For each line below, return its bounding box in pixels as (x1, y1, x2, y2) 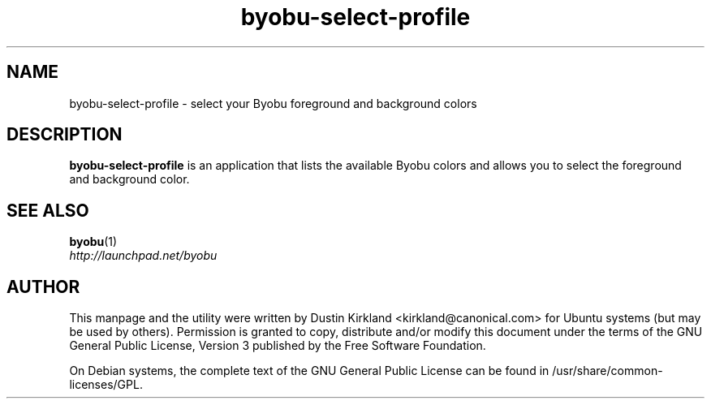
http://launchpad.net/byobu (69, 248, 218, 263)
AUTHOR (6, 276, 80, 297)
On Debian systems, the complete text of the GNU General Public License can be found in (69, 364, 549, 378)
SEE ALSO (6, 200, 89, 221)
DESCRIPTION (6, 124, 123, 145)
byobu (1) (69, 235, 118, 249)
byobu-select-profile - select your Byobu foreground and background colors (69, 96, 477, 110)
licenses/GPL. (69, 377, 143, 392)
